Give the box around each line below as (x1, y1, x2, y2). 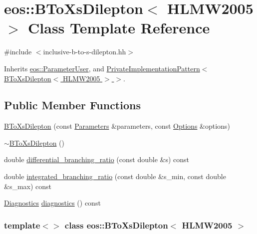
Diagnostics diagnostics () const (4, 198, 101, 208)
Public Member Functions (4, 97, 141, 113)
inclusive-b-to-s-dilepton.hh (43, 46, 126, 57)
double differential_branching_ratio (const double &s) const (4, 154, 190, 165)
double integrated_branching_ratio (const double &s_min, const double (4, 171, 226, 182)
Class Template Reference (28, 17, 210, 38)
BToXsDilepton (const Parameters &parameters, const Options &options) (4, 121, 230, 131)
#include (4, 46, 32, 57)
